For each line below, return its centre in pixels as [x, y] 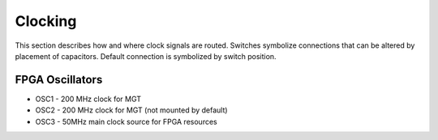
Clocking [46, 21]
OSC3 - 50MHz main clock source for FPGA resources [127, 121]
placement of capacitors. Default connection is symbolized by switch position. [146, 56]
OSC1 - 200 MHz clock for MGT [88, 99]
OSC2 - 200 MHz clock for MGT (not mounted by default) [131, 110]
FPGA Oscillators [59, 80]
